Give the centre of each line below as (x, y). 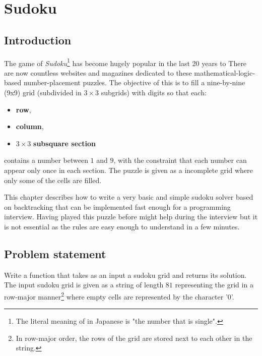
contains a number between (46, 160)
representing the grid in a (214, 285)
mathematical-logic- (224, 72)
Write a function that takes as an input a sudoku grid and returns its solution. (125, 275)
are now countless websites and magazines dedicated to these (98, 72)
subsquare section (64, 143)
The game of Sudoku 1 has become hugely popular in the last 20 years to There (125, 62)
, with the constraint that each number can (180, 160)
